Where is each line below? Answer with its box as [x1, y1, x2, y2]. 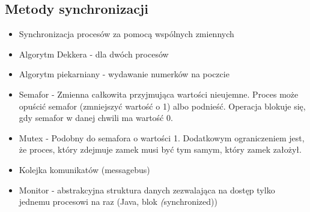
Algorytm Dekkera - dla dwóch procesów [19, 47, 169, 60]
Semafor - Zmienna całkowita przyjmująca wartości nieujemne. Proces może [19, 87, 299, 100]
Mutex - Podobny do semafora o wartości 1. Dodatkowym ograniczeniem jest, [19, 131, 305, 144]
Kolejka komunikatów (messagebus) [19, 163, 150, 175]
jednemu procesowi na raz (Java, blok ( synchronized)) [19, 195, 217, 208]
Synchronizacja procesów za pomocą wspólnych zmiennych [19, 28, 234, 40]
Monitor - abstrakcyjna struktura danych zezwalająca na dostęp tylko [19, 183, 275, 196]
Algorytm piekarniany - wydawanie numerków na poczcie [19, 68, 229, 80]
